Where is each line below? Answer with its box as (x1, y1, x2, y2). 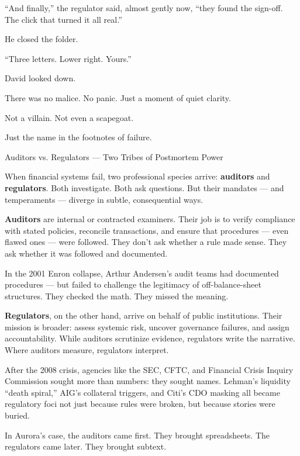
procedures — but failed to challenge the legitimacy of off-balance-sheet (5, 278, 261, 291)
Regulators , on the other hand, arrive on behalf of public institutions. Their (5, 309, 282, 322)
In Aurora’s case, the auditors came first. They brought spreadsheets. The (5, 429, 270, 441)
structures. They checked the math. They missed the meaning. (5, 289, 229, 302)
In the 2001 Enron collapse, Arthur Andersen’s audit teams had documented (5, 267, 279, 279)
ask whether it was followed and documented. (5, 247, 168, 259)
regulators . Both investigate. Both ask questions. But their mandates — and (5, 181, 284, 194)
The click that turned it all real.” (5, 13, 122, 25)
